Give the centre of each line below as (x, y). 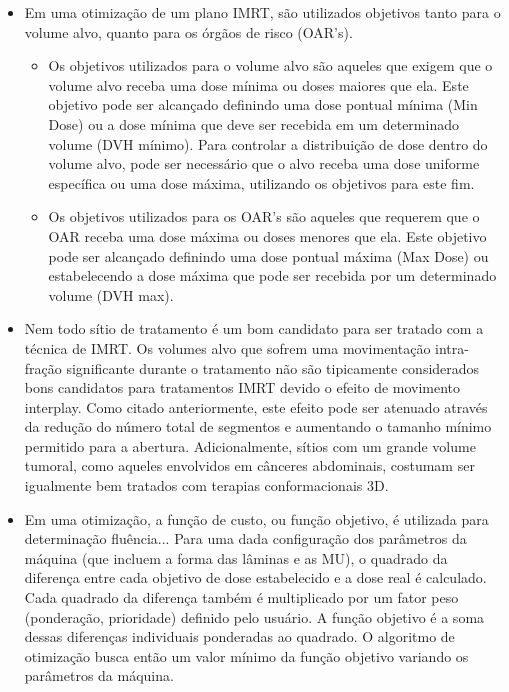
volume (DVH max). (111, 294)
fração (43, 367)
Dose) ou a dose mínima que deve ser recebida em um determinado (253, 123)
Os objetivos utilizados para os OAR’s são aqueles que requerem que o (264, 216)
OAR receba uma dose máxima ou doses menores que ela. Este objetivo (267, 235)
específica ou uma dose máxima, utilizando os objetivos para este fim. (261, 182)
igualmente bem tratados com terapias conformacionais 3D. (206, 485)
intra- (452, 347)
